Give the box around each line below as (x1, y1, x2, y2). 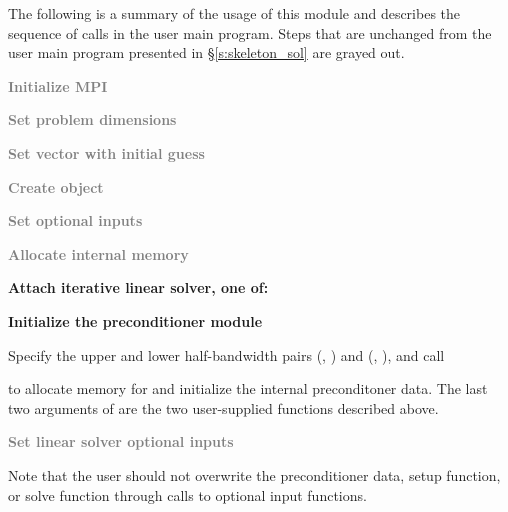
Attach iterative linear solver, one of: (8, 277, 269, 298)
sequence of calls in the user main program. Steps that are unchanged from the (8, 22, 492, 43)
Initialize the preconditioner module (8, 310, 263, 331)
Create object (8, 176, 104, 197)
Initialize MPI (8, 75, 108, 96)
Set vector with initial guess (8, 142, 205, 163)
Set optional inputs (8, 210, 143, 231)
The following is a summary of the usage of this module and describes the (8, 3, 461, 23)
